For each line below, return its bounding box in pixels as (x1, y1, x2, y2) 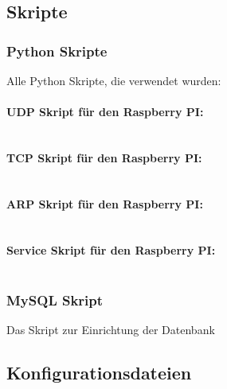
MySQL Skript (6, 290, 104, 309)
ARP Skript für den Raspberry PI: (6, 195, 203, 212)
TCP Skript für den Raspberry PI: (6, 149, 202, 165)
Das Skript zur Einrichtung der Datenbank (6, 321, 215, 337)
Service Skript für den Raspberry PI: (6, 241, 216, 258)
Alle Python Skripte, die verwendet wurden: (6, 72, 221, 88)
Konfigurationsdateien (6, 360, 192, 384)
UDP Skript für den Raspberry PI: (6, 103, 204, 120)
